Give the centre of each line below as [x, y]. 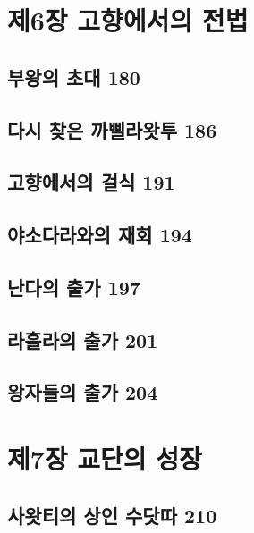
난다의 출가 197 [74, 287]
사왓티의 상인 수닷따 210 [112, 515]
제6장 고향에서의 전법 [128, 20]
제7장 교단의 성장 [105, 458]
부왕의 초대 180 [74, 76]
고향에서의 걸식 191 [91, 182]
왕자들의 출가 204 [83, 392]
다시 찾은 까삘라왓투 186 [112, 129]
